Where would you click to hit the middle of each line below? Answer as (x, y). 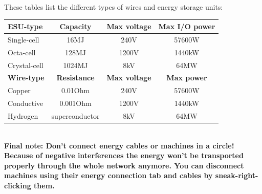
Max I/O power (187, 26)
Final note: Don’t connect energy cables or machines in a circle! (119, 145)
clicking (18, 186)
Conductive (26, 103)
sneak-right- (237, 175)
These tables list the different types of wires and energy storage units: (114, 7)
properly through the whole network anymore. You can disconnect (124, 165)
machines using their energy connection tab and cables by (108, 175)
